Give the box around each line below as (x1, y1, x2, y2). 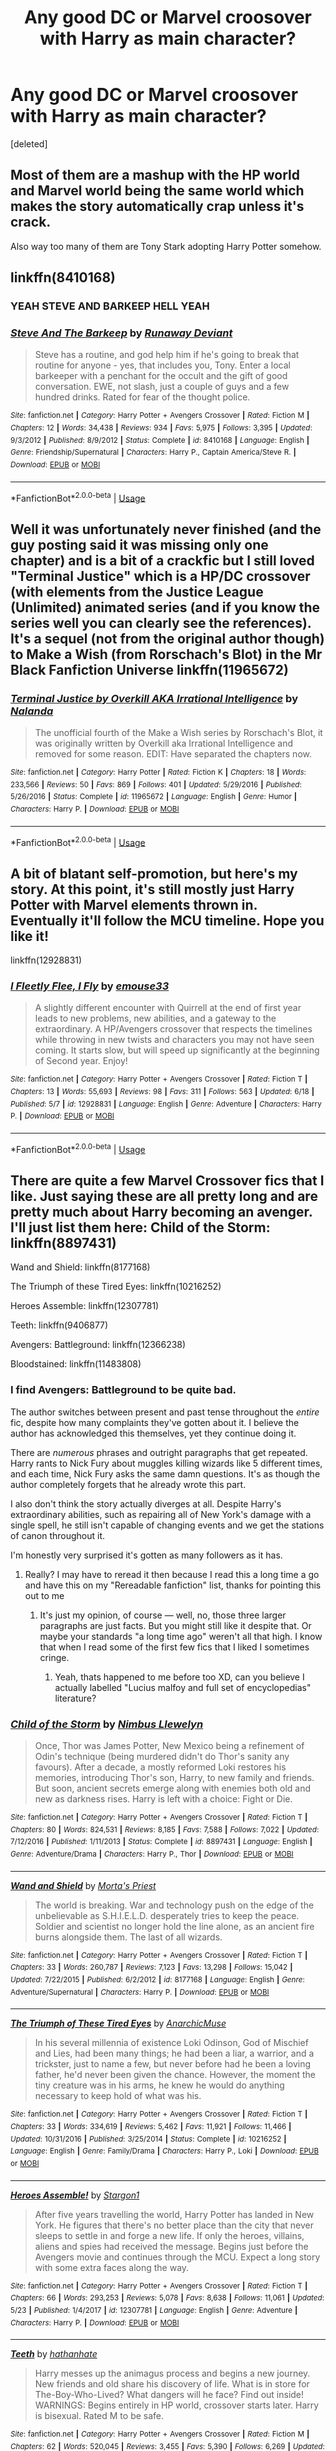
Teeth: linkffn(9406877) (10, 1319, 109, 1331)
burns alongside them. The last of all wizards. (34, 1931, 223, 1943)
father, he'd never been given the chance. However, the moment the (34, 2069, 317, 2081)
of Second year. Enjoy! (34, 1055, 128, 1067)
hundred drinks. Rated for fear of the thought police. (34, 391, 251, 403)
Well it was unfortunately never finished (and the (10, 521, 322, 538)
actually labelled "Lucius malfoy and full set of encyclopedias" (54, 1681, 312, 1693)
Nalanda (10, 704, 54, 718)
